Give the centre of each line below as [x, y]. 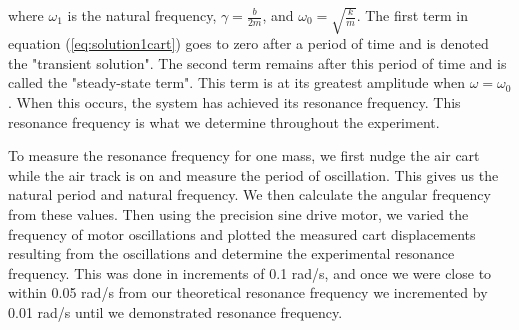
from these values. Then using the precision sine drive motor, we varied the [238, 214]
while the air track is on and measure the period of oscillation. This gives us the [253, 174]
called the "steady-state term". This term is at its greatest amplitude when [237, 82]
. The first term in [412, 15]
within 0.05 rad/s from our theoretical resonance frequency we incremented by [248, 292]
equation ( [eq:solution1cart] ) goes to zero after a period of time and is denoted [248, 43]
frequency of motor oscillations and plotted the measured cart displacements [242, 233]
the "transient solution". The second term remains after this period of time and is [257, 62]
